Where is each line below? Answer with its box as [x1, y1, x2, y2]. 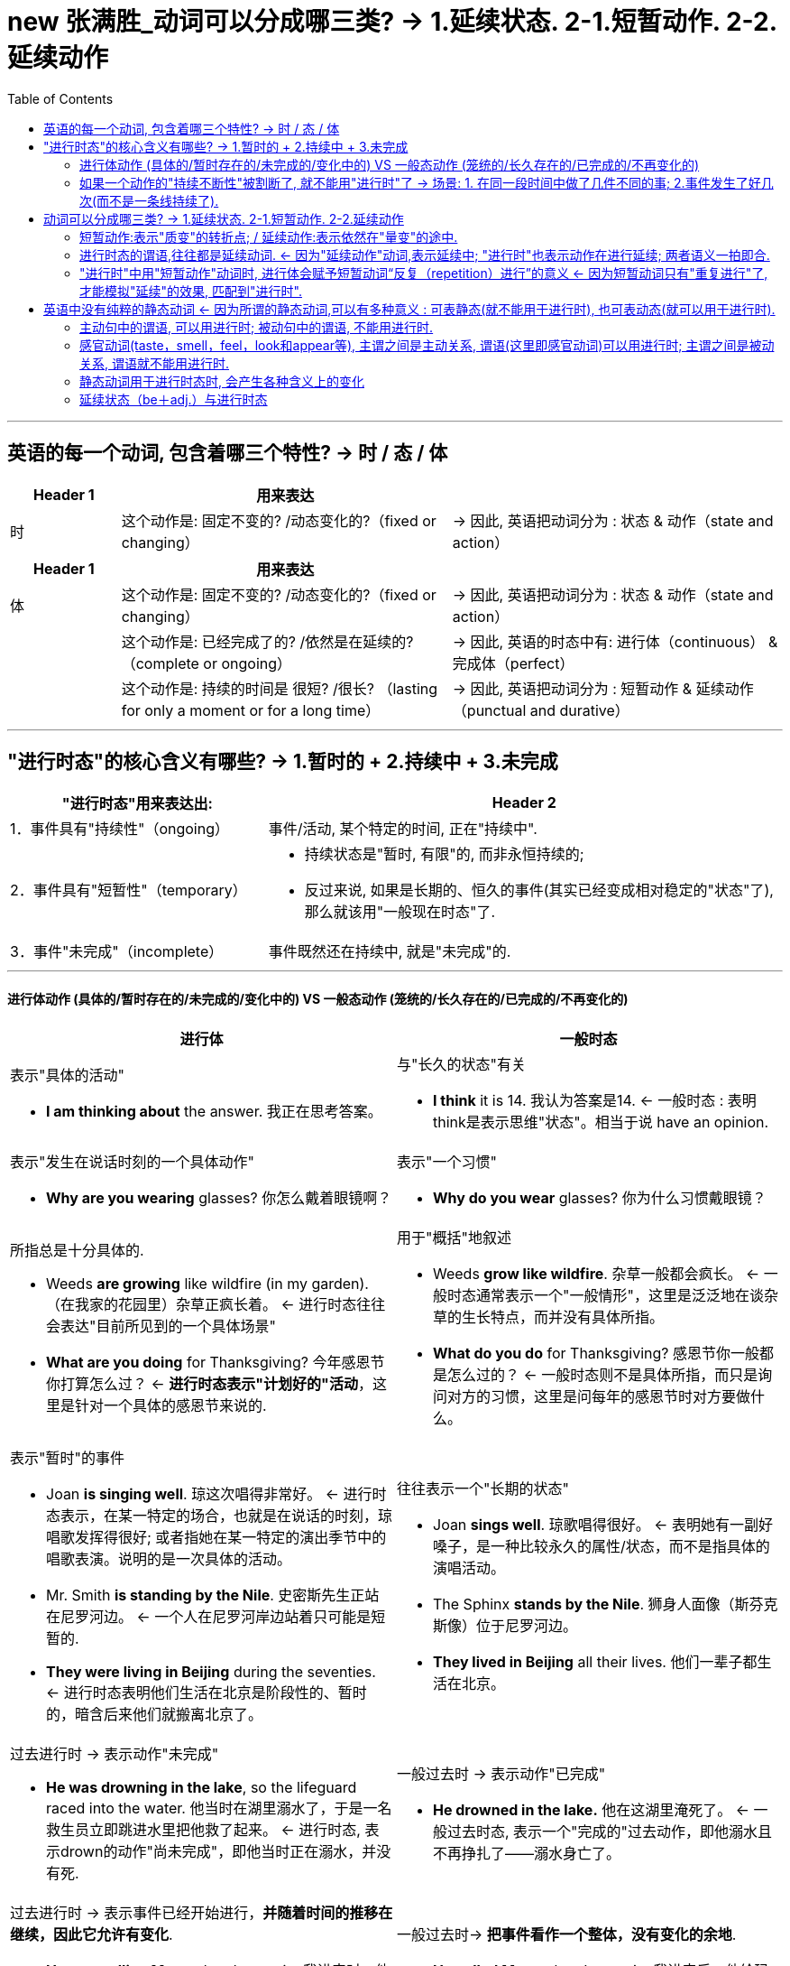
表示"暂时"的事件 [10, 1448, 124, 1467]
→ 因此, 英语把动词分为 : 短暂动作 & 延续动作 [452, 679, 754, 698]
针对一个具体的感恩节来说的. [75, 1396, 267, 1414]
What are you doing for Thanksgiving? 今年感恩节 [46, 1352, 385, 1371]
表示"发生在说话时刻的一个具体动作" [10, 1152, 254, 1171]
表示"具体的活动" [10, 1065, 124, 1084]
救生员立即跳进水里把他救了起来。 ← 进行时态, [46, 1820, 361, 1839]
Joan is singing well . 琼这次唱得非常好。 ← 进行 [46, 1484, 372, 1503]
